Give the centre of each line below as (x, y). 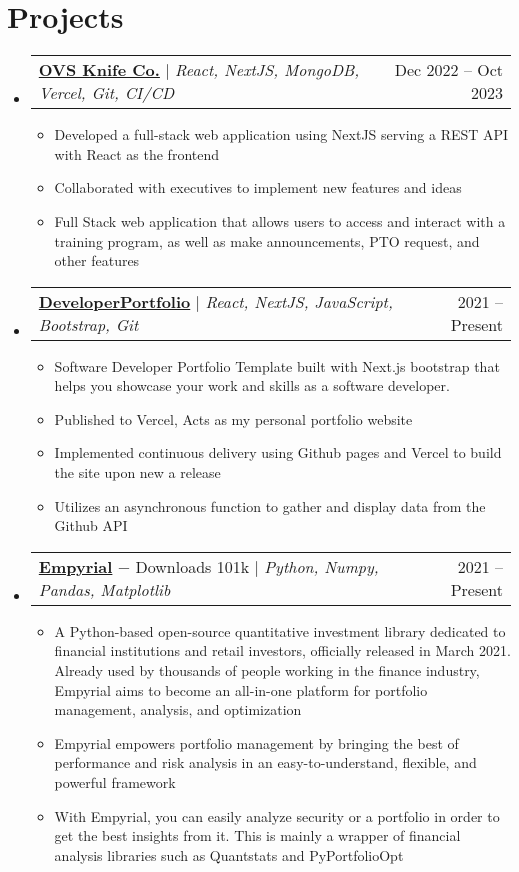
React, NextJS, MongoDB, (267, 70)
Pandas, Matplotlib (104, 589)
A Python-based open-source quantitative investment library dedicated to (280, 630)
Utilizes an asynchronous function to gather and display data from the (270, 505)
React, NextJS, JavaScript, (299, 301)
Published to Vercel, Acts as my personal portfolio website (233, 418)
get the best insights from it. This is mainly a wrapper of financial (257, 835)
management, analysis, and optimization (178, 709)
